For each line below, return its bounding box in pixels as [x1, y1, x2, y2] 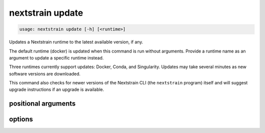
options [9, 115, 33, 124]
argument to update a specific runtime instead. [9, 54, 104, 61]
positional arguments [9, 100, 76, 108]
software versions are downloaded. [9, 71, 81, 77]
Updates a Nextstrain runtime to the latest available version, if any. [9, 39, 143, 45]
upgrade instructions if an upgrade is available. [9, 86, 105, 93]
